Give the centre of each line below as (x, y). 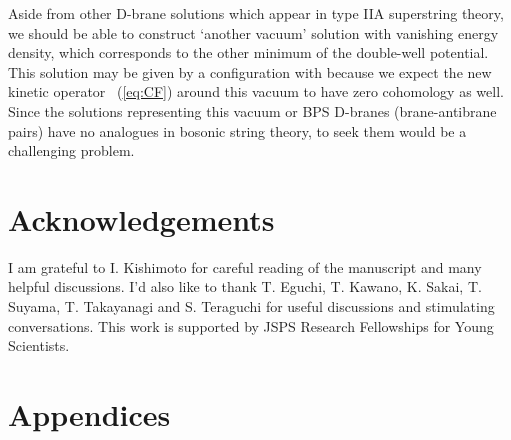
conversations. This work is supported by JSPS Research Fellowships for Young (251, 325)
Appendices (89, 414)
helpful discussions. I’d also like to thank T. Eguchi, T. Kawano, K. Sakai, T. (245, 286)
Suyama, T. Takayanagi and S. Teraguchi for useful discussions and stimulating (251, 306)
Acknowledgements (141, 218)
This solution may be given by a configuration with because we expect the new (250, 71)
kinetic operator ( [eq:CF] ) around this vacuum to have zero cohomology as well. (256, 91)
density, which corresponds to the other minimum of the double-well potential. (248, 52)
